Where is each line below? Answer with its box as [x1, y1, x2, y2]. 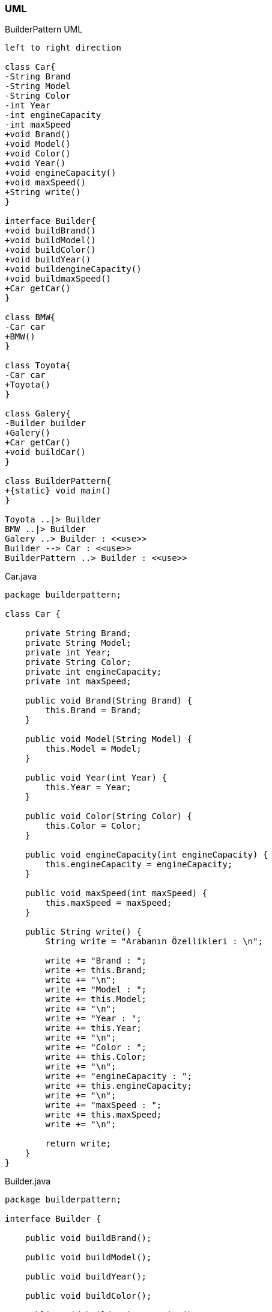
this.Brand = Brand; [45, 705, 142, 716]
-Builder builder [5, 418, 86, 429]
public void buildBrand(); [25, 1233, 152, 1243]
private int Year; [25, 648, 112, 658]
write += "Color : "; [45, 1042, 147, 1053]
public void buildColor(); [25, 1291, 152, 1301]
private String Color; [25, 657, 131, 667]
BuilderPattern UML [5, 24, 83, 35]
